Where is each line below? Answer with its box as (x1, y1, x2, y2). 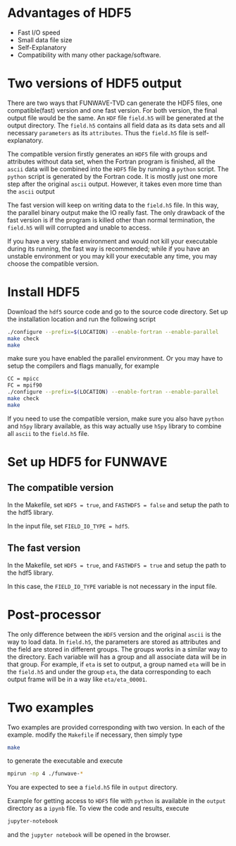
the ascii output (7, 187, 55, 195)
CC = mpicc (7, 375, 39, 382)
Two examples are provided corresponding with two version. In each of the (7, 723, 225, 731)
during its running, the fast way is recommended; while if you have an (7, 244, 210, 253)
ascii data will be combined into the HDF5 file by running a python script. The (7, 164, 229, 173)
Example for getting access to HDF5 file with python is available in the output (7, 797, 226, 805)
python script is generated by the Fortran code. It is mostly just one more (7, 172, 218, 180)
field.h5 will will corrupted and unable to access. (7, 223, 151, 232)
